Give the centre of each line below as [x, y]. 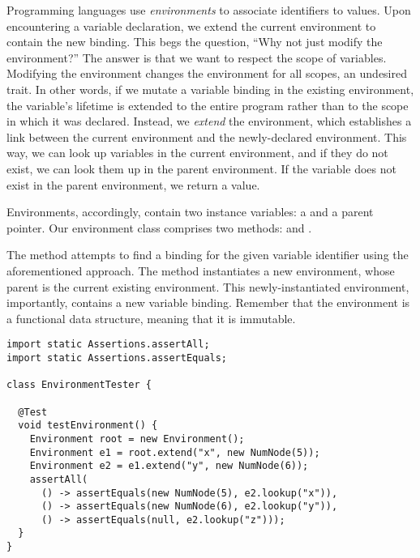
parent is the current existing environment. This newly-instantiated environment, [208, 286]
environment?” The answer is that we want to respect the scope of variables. [197, 57]
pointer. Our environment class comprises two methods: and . [159, 227]
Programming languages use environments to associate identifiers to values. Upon [209, 10]
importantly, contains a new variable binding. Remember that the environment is [208, 302]
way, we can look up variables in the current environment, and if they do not [197, 153]
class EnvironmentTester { [79, 385]
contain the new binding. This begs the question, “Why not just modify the [195, 42]
